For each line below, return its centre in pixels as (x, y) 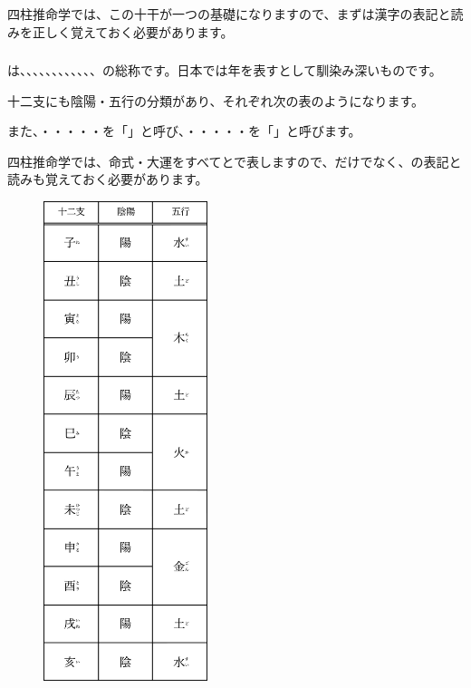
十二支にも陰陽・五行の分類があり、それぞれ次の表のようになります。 (216, 100)
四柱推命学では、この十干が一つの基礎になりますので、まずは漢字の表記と (229, 14)
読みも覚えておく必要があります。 (108, 179)
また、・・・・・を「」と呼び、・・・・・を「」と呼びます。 (184, 131)
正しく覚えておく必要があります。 (133, 31)
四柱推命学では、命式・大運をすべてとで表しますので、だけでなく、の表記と (235, 161)
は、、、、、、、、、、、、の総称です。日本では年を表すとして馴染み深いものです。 (225, 70)
